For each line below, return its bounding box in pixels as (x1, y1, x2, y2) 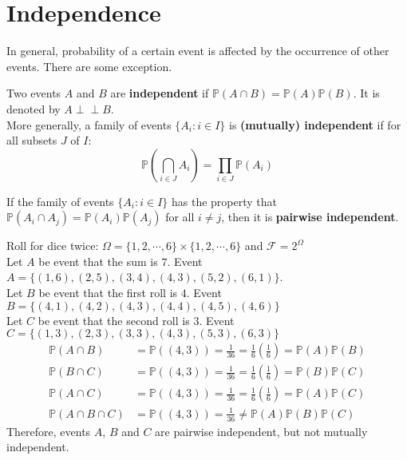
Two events (6, 85, 61, 101)
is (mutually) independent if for (229, 116, 401, 133)
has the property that (171, 192, 277, 209)
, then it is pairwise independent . (221, 208, 399, 225)
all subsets (6, 132, 57, 149)
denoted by (6, 100, 61, 117)
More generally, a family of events (6, 116, 172, 133)
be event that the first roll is (38, 284, 178, 301)
